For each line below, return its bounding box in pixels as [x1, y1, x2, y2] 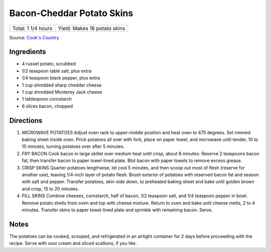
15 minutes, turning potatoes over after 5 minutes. [22, 143, 125, 149]
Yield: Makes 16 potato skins [58, 25, 125, 32]
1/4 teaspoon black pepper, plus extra [22, 75, 100, 81]
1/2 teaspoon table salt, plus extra [22, 68, 92, 74]
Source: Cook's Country [9, 34, 60, 40]
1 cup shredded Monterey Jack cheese [22, 89, 102, 95]
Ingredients [9, 48, 46, 56]
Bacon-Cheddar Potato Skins [9, 8, 133, 19]
